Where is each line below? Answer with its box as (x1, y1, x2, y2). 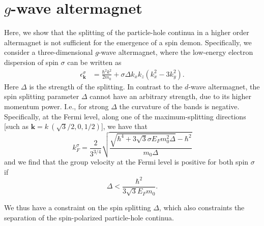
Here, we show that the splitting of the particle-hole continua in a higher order (4, 27, 249, 38)
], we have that (101, 121, 148, 132)
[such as (4, 121, 28, 132)
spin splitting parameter (4, 91, 79, 102)
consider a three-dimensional (4, 47, 93, 57)
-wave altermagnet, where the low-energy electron (98, 47, 253, 57)
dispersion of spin (4, 56, 58, 67)
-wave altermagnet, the (188, 81, 260, 91)
